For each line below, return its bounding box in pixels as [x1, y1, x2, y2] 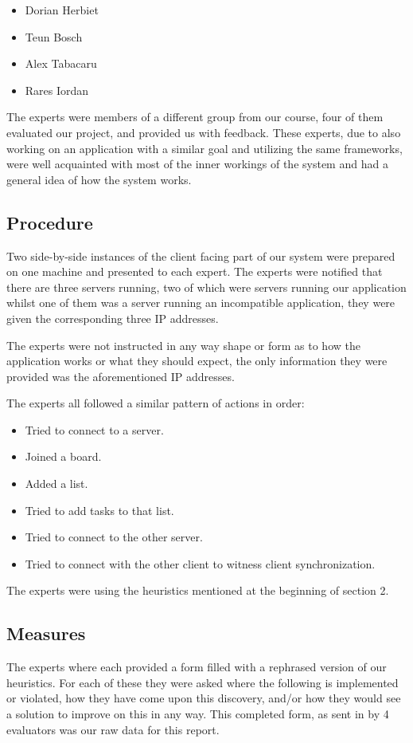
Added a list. [25, 475, 88, 492]
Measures [6, 621, 86, 646]
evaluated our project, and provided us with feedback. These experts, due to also [6, 124, 401, 140]
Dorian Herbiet [25, 2, 99, 18]
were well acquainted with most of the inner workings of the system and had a [6, 155, 388, 172]
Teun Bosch [25, 28, 83, 45]
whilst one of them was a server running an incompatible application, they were [6, 294, 395, 311]
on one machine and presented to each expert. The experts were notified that [6, 263, 383, 280]
